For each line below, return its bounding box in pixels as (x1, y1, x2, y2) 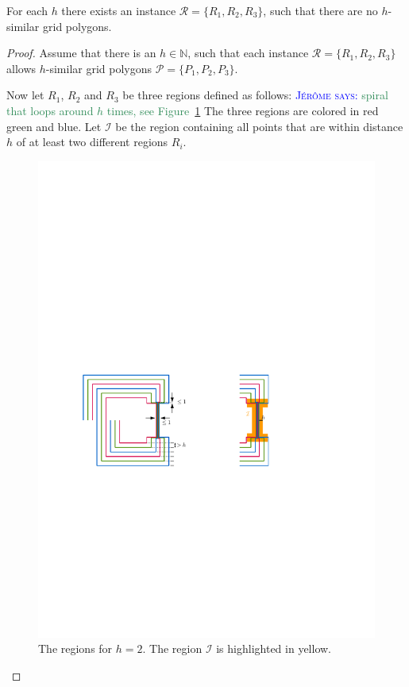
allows (6, 60, 37, 76)
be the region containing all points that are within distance (115, 118, 403, 134)
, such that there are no (263, 2, 378, 18)
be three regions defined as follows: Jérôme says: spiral (122, 87, 388, 103)
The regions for (38, 640, 113, 657)
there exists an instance (61, 2, 176, 18)
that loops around (6, 102, 94, 118)
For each (6, 2, 48, 18)
